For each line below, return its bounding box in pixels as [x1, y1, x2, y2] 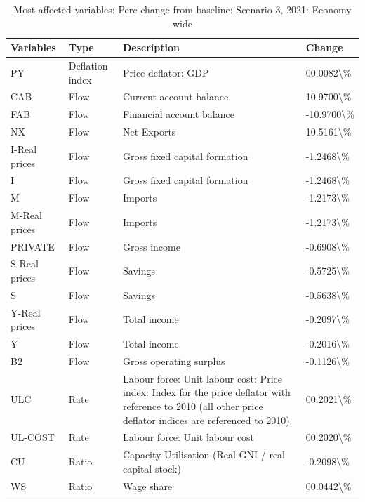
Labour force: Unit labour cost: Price [122, 371, 282, 385]
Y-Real [11, 305, 41, 319]
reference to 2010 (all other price [122, 399, 263, 413]
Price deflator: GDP [122, 65, 209, 79]
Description [122, 40, 180, 55]
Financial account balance [122, 107, 234, 121]
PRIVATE [11, 239, 55, 253]
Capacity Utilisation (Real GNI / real [122, 447, 285, 462]
